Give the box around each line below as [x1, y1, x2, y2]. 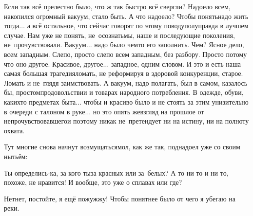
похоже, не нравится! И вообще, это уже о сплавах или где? [4, 177, 182, 187]
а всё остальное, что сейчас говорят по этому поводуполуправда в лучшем [27, 20, 249, 31]
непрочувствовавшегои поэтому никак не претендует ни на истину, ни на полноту [4, 116, 249, 126]
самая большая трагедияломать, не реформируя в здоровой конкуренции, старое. [4, 68, 243, 78]
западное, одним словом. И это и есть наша [111, 58, 241, 69]
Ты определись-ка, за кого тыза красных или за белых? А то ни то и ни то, [4, 167, 229, 178]
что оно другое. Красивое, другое [4, 58, 103, 69]
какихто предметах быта [4, 96, 76, 107]
